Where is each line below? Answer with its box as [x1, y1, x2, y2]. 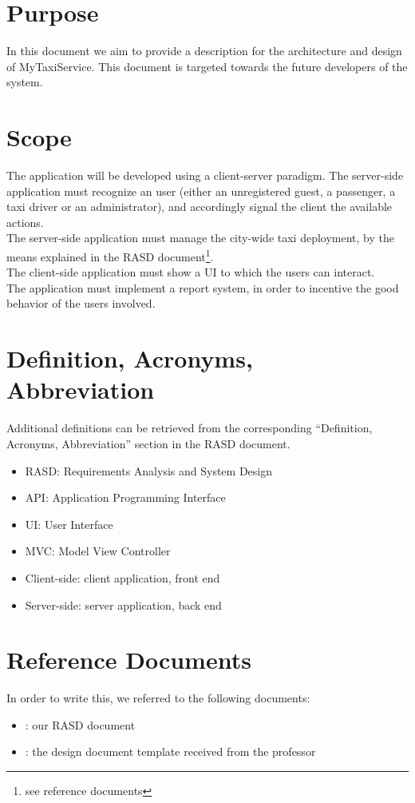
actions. [6, 213, 44, 230]
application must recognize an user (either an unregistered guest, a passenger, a [6, 182, 396, 199]
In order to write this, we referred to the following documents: [6, 690, 310, 706]
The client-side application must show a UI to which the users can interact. [6, 264, 375, 280]
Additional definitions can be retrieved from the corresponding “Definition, [6, 419, 373, 436]
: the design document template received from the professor [25, 743, 316, 760]
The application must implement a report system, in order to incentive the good [6, 279, 399, 296]
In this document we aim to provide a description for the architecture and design [6, 42, 402, 59]
